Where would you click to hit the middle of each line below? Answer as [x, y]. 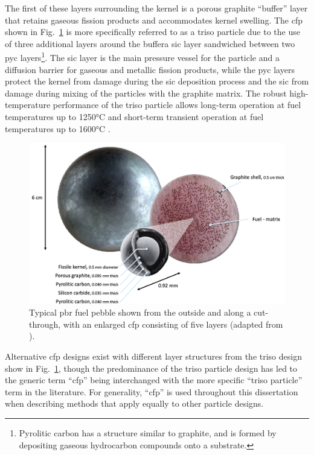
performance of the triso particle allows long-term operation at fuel [177, 105]
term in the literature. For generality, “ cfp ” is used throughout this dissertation [152, 391]
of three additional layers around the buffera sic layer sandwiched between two [150, 43]
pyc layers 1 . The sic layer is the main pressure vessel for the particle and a [142, 57]
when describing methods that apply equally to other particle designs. [134, 403]
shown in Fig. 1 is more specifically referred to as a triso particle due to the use [152, 32]
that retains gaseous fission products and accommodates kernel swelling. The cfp [154, 20]
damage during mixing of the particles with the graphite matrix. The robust [146, 93]
